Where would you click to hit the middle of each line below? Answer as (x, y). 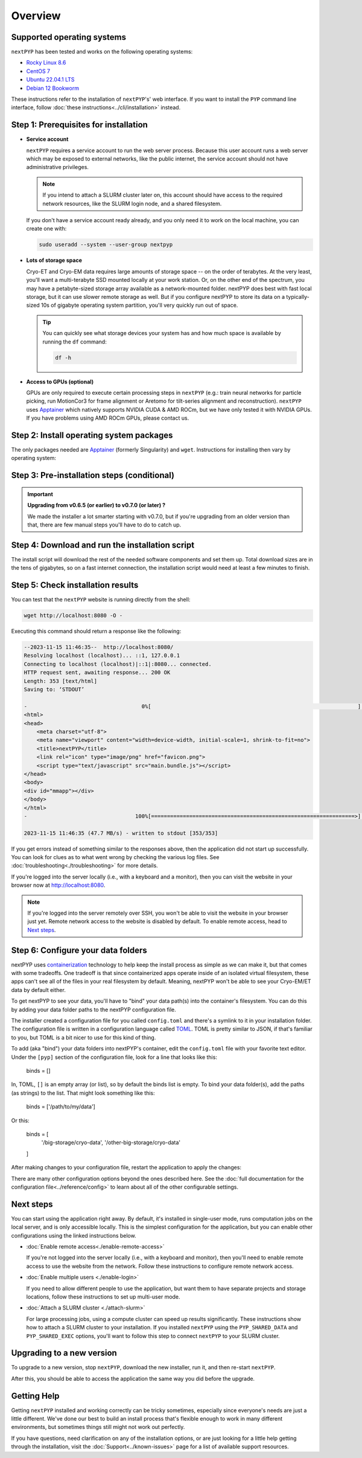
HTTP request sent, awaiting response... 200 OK (97, 673)
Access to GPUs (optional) (60, 382)
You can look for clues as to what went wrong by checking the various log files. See (115, 857)
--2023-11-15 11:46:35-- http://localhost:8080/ (99, 647)
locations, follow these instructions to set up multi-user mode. (103, 1297)
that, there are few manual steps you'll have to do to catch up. (104, 525)
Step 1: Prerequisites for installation (79, 125)
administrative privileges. (57, 167)
